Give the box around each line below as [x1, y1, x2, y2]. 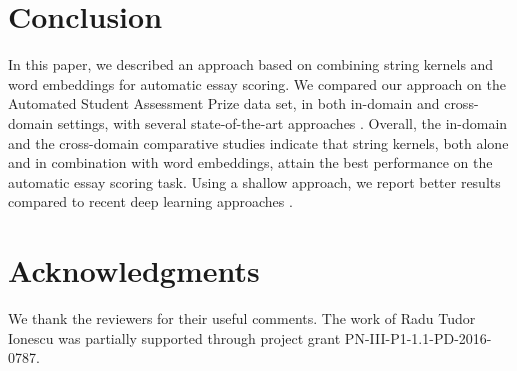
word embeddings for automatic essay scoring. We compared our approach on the [8, 73, 506, 94]
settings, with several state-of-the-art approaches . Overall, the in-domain [57, 112, 508, 133]
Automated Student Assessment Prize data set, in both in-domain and [8, 93, 440, 114]
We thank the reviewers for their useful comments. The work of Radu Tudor [8, 308, 476, 328]
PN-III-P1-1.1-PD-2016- [344, 327, 492, 348]
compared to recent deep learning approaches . [8, 191, 293, 212]
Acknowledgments [8, 250, 260, 291]
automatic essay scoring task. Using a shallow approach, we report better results [8, 171, 501, 192]
